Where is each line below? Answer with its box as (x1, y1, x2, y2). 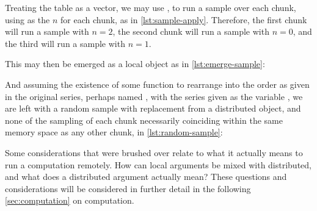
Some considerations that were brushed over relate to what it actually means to (5, 146, 303, 159)
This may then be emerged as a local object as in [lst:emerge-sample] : (5, 57, 265, 70)
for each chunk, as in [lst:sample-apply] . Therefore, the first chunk (60, 13, 307, 26)
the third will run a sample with (5, 37, 125, 49)
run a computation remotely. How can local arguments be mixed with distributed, (5, 158, 312, 171)
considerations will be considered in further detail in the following (5, 182, 251, 195)
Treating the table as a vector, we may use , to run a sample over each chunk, (5, 1, 296, 13)
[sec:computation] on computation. (5, 194, 134, 207)
